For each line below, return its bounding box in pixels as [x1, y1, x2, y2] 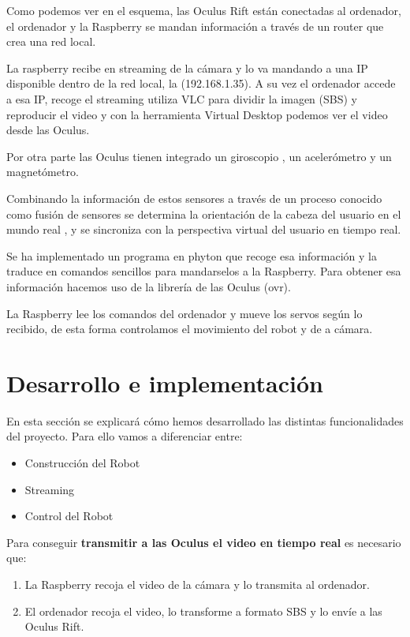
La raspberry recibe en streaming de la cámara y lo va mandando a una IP [6, 59, 368, 76]
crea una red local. [6, 33, 96, 50]
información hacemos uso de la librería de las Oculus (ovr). [6, 278, 291, 294]
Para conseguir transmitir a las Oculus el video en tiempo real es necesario [6, 534, 401, 550]
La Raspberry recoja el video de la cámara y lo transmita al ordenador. [24, 575, 370, 592]
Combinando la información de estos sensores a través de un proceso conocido [6, 189, 382, 206]
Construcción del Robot [24, 455, 140, 470]
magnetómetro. [6, 163, 79, 180]
